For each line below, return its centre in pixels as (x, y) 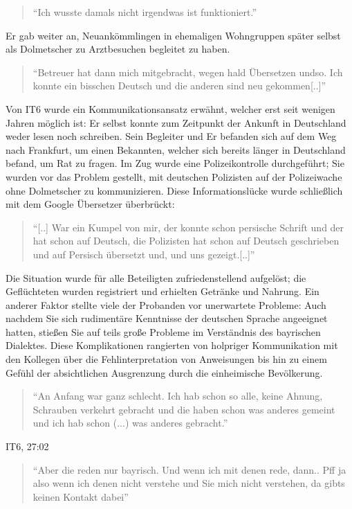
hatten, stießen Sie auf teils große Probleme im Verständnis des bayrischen (163, 331)
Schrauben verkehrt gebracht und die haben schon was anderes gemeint (184, 409)
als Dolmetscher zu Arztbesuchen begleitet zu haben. (118, 49)
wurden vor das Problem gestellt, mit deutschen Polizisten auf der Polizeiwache (174, 176)
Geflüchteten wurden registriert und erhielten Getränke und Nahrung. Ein (163, 291)
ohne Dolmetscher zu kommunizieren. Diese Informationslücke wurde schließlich (174, 190)
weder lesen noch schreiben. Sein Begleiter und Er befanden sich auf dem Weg (171, 136)
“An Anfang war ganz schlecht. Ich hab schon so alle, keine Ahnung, (178, 396)
